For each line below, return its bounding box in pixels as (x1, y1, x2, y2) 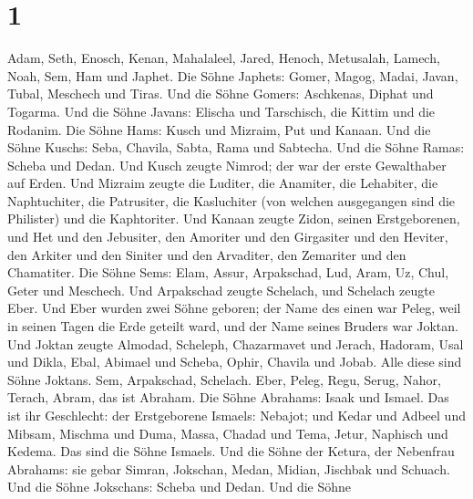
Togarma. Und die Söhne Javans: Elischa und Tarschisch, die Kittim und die (7, 101, 436, 120)
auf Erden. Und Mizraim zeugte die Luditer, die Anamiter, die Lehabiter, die (7, 173, 438, 192)
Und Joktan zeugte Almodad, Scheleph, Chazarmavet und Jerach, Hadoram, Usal (7, 334, 464, 353)
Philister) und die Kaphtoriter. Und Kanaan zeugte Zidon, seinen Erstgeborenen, (7, 209, 460, 228)
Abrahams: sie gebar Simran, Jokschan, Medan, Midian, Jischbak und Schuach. (7, 459, 450, 478)
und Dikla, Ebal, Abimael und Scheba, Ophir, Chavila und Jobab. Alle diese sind (7, 352, 462, 371)
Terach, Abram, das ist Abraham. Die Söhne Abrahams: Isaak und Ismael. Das (7, 388, 449, 407)
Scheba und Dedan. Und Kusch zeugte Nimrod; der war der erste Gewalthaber (7, 155, 447, 174)
